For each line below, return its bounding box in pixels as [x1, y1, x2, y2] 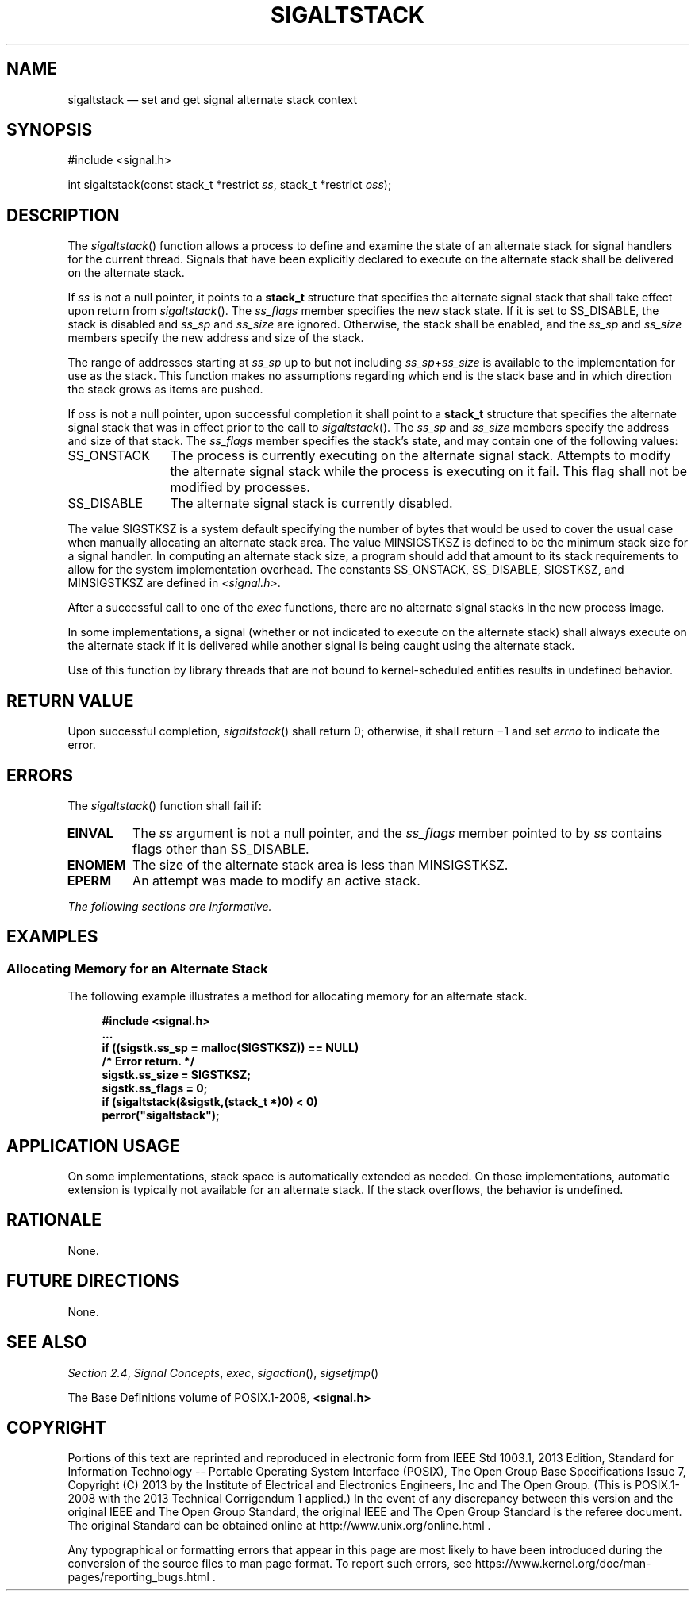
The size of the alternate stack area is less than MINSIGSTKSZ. [132, 856, 509, 873]
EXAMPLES [6, 927, 98, 947]
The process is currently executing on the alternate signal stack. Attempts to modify [170, 447, 671, 464]
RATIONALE [6, 1210, 102, 1230]
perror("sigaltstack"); [102, 1108, 220, 1123]
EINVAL [67, 824, 113, 841]
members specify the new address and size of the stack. [67, 331, 364, 345]
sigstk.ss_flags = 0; [102, 1081, 208, 1096]
